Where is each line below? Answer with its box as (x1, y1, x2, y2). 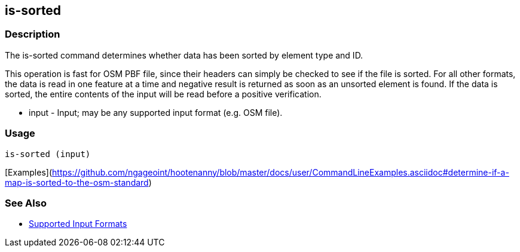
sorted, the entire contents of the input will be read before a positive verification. (5, 88, 322, 99)
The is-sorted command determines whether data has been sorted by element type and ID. (5, 50, 363, 60)
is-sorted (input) (5, 149, 91, 159)
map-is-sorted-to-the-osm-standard (5, 177, 149, 188)
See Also (5, 196, 47, 209)
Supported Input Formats (29, 219, 127, 229)
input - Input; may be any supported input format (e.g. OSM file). (29, 107, 283, 118)
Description (5, 28, 60, 41)
